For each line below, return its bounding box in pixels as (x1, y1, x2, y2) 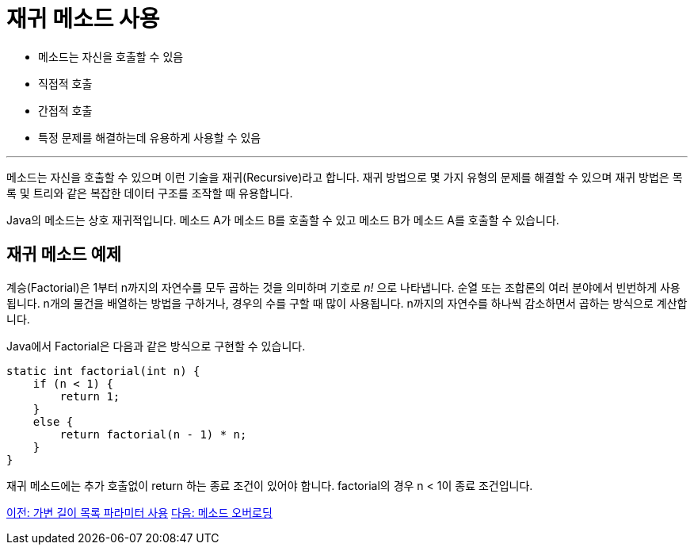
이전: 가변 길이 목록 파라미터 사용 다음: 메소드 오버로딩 (6, 505, 273, 519)
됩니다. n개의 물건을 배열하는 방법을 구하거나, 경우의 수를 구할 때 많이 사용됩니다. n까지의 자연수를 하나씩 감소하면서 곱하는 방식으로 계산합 (6, 296, 688, 310)
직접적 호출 (38, 76, 93, 90)
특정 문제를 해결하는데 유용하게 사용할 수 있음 (38, 130, 261, 144)
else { (32, 415, 74, 428)
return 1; (59, 389, 120, 403)
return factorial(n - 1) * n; (59, 427, 247, 441)
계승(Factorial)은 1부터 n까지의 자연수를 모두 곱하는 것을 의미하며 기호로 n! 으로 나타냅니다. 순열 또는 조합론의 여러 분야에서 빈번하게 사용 (6, 280, 681, 294)
